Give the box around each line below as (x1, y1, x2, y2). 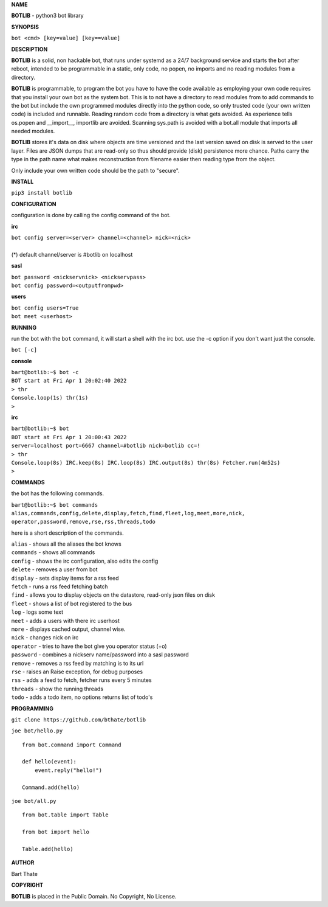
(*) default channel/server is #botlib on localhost (11, 251, 133, 258)
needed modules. (11, 128, 55, 135)
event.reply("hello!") (34, 766, 103, 774)
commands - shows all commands (11, 549, 95, 556)
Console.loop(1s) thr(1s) (11, 394, 89, 401)
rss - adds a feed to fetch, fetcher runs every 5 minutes (11, 676, 152, 684)
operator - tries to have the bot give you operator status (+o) (11, 642, 167, 650)
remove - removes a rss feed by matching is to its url (11, 659, 144, 667)
